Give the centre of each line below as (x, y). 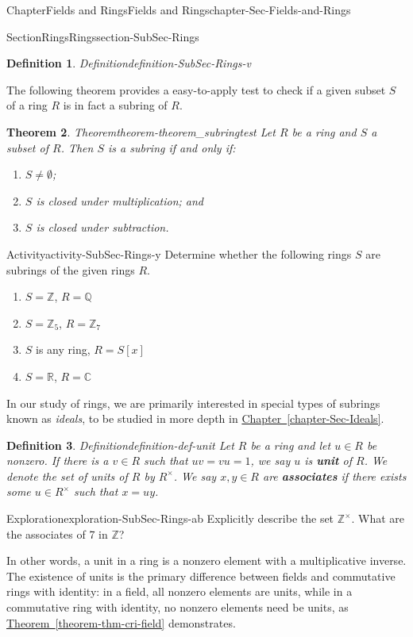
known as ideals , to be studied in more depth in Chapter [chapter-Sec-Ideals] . (195, 418)
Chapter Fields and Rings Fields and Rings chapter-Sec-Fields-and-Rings (179, 10)
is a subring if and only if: (172, 147)
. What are (378, 518)
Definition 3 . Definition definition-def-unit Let (120, 445)
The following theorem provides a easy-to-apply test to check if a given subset (196, 89)
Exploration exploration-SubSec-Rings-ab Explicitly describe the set (170, 518)
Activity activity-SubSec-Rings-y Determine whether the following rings (179, 253)
